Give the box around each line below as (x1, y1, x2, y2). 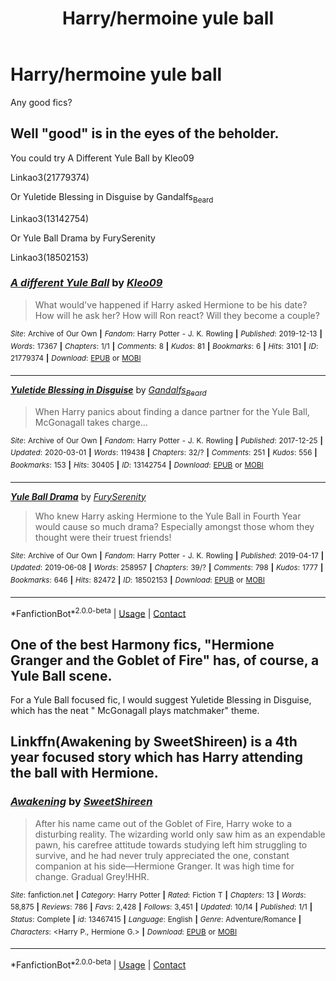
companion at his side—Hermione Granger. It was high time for (34, 860, 295, 872)
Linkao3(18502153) (10, 251, 90, 263)
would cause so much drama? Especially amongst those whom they (34, 520, 315, 532)
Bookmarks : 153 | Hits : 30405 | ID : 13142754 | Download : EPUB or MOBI (10, 460, 264, 470)
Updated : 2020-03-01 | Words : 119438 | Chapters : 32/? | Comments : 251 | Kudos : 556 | (10, 448, 318, 458)
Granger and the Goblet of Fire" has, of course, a (10, 652, 320, 669)
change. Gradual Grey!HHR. (34, 870, 150, 882)
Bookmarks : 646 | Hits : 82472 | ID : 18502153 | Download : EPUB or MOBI (10, 575, 265, 585)
